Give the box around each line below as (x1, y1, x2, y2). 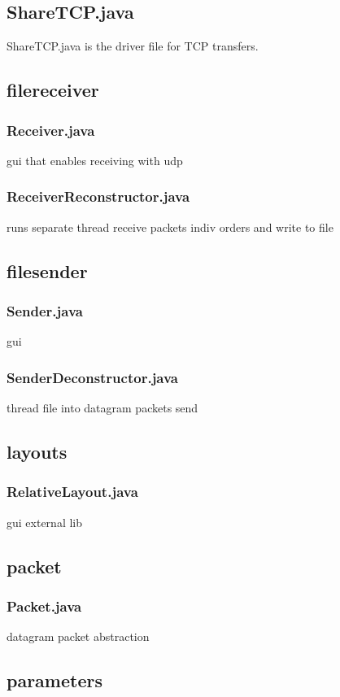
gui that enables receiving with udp (7, 151, 183, 168)
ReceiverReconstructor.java (7, 186, 190, 207)
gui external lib (7, 513, 83, 530)
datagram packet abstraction (7, 628, 150, 645)
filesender (7, 258, 88, 283)
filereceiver (7, 77, 99, 102)
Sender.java (7, 300, 83, 320)
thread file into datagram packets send (7, 399, 198, 416)
